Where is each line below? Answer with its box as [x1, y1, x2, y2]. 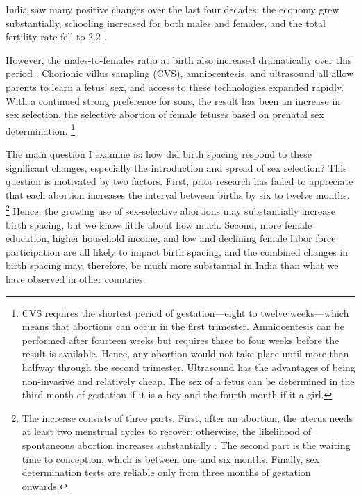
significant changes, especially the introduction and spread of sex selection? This [6, 160, 347, 174]
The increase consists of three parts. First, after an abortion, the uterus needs [22, 410, 353, 425]
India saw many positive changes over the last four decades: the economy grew [6, 2, 339, 16]
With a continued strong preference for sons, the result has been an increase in [6, 93, 341, 108]
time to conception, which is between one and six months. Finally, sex [22, 451, 320, 466]
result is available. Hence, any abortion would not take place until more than [22, 346, 349, 361]
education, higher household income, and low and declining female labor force [6, 231, 336, 245]
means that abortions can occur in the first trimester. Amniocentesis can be [22, 319, 344, 334]
